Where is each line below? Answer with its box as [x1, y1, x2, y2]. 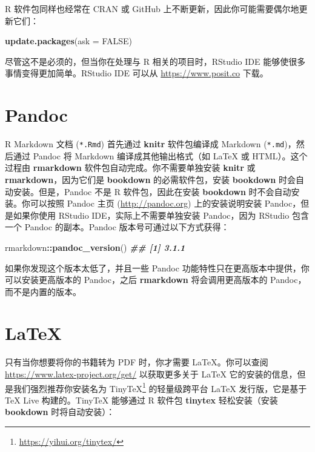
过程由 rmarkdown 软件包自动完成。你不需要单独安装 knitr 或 [5, 161, 256, 174]
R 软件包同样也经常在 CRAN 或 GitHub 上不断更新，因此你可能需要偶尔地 [5, 2, 299, 15]
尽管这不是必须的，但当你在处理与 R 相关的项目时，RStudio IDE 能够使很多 [5, 55, 306, 67]
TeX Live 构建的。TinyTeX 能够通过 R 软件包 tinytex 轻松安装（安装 [5, 393, 278, 406]
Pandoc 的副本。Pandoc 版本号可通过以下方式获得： [24, 221, 230, 233]
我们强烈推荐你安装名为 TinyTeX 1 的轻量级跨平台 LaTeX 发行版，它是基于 [13, 380, 307, 394]
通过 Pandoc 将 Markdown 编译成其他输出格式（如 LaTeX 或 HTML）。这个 [13, 149, 308, 162]
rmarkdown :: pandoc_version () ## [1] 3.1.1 [5, 241, 185, 253]
